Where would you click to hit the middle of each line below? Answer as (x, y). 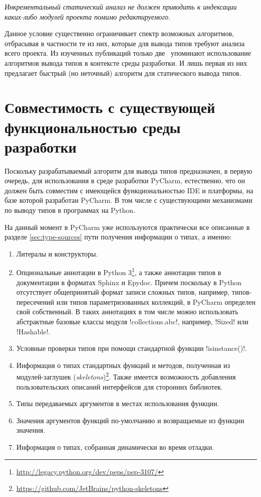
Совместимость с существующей (110, 107)
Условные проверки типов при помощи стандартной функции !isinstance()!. (132, 348)
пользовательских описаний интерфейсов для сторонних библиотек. (119, 386)
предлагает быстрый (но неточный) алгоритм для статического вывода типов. (123, 73)
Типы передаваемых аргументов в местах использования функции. (118, 403)
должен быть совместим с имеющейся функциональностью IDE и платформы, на (129, 190)
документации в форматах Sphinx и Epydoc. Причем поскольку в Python (129, 282)
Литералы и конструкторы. (57, 253)
